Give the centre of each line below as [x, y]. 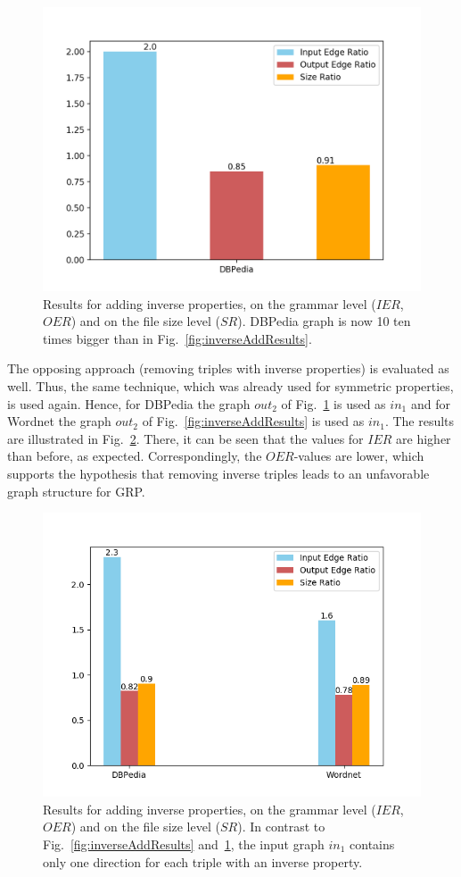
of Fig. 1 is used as [333, 403]
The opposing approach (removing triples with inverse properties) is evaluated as [228, 368]
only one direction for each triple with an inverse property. [203, 861]
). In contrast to [281, 827]
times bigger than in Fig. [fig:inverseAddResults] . [177, 338]
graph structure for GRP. [76, 491]
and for [430, 403]
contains [372, 844]
